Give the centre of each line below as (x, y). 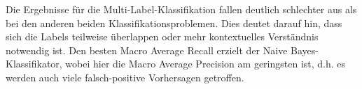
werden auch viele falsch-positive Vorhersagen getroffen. (125, 77)
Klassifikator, (34, 64)
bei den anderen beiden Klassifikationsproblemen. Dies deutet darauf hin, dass (174, 23)
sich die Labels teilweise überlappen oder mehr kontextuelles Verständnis (162, 37)
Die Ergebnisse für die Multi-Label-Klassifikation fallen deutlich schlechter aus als (181, 9)
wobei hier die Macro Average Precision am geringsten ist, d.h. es (206, 64)
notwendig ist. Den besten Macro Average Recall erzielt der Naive (147, 50)
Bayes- (305, 50)
